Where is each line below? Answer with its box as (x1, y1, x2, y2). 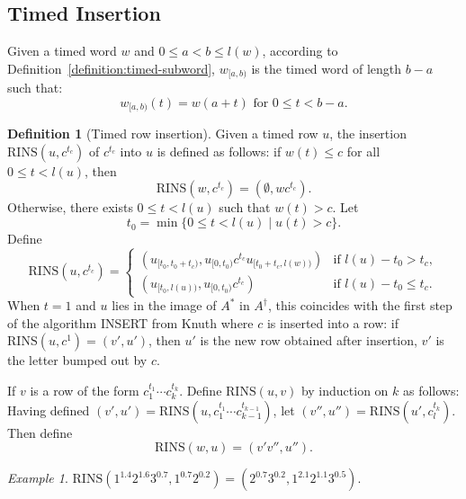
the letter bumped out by (7, 351, 148, 370)
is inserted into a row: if (266, 313, 399, 332)
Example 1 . (7, 468, 68, 487)
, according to (262, 41, 338, 60)
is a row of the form (30, 381, 139, 400)
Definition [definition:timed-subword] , (7, 58, 216, 77)
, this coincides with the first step (267, 296, 453, 315)
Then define (7, 423, 73, 441)
